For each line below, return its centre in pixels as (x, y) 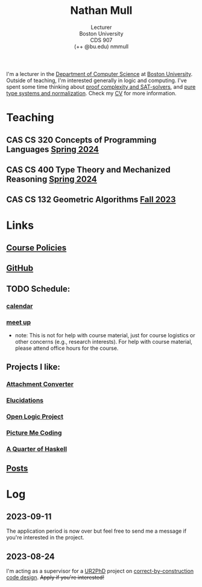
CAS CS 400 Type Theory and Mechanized (88, 170)
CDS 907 (101, 40)
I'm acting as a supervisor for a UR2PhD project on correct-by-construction (100, 571)
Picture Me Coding (34, 433)
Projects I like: (33, 367)
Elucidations (25, 401)
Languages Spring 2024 (53, 149)
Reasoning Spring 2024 (52, 179)
